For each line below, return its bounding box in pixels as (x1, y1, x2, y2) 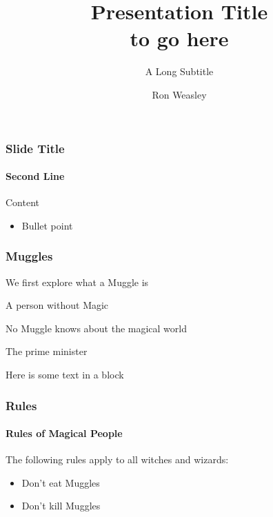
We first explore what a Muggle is (6, 274, 149, 289)
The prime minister (6, 344, 88, 358)
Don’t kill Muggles (21, 498, 101, 513)
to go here (130, 24, 229, 52)
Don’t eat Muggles (21, 475, 100, 489)
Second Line (6, 169, 65, 183)
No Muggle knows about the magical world (6, 321, 188, 335)
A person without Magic (6, 298, 109, 312)
